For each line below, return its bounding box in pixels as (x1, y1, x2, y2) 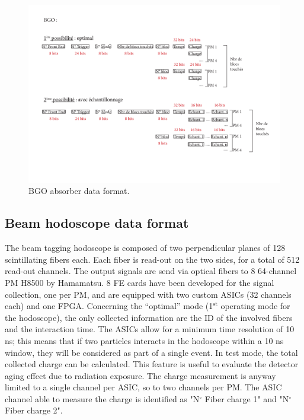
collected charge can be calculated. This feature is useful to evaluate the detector (5, 358, 299, 370)
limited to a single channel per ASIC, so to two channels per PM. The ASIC (5, 381, 282, 393)
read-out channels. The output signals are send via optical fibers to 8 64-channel (5, 265, 297, 277)
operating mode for (220, 300, 290, 312)
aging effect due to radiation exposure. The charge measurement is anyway (5, 369, 276, 381)
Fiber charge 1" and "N (204, 392, 289, 405)
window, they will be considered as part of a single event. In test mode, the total (5, 346, 298, 358)
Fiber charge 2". (5, 404, 63, 416)
